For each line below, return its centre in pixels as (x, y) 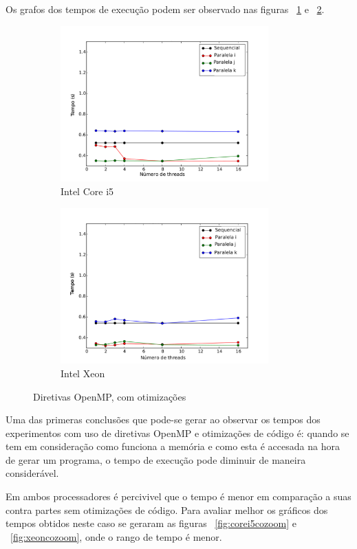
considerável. (32, 473)
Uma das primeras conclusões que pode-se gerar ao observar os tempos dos (163, 419)
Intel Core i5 (87, 191)
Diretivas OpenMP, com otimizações (110, 396)
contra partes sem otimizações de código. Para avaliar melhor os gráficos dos (167, 509)
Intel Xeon (83, 373)
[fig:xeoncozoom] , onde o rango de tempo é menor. (116, 536)
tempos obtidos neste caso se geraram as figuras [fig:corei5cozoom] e (151, 523)
